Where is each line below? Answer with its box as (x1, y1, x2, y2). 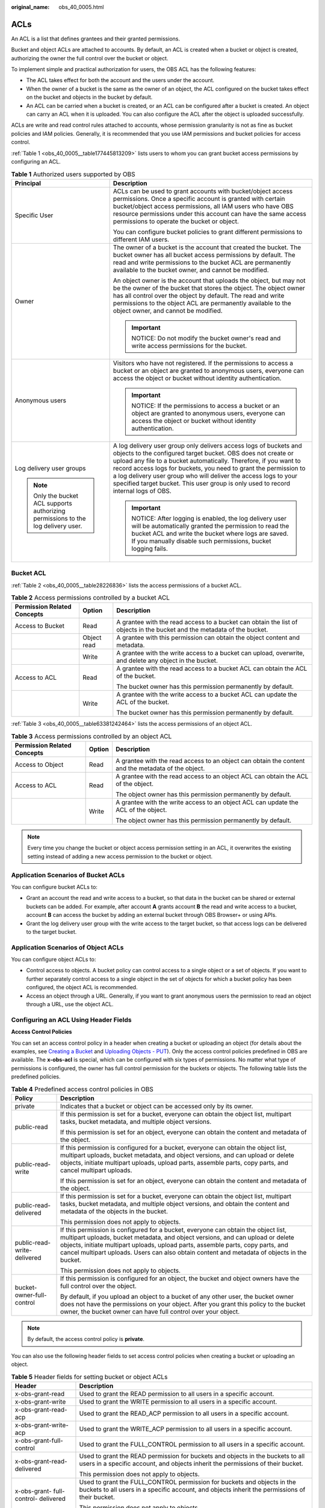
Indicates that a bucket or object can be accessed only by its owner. (60, 1101, 253, 1110)
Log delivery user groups (14, 464, 86, 472)
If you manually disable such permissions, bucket (131, 537, 271, 545)
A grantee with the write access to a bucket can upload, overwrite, (116, 649, 305, 657)
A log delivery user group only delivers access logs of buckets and (113, 441, 302, 449)
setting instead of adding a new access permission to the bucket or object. (27, 852, 213, 860)
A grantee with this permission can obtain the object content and (116, 633, 300, 642)
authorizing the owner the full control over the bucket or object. (11, 54, 169, 62)
